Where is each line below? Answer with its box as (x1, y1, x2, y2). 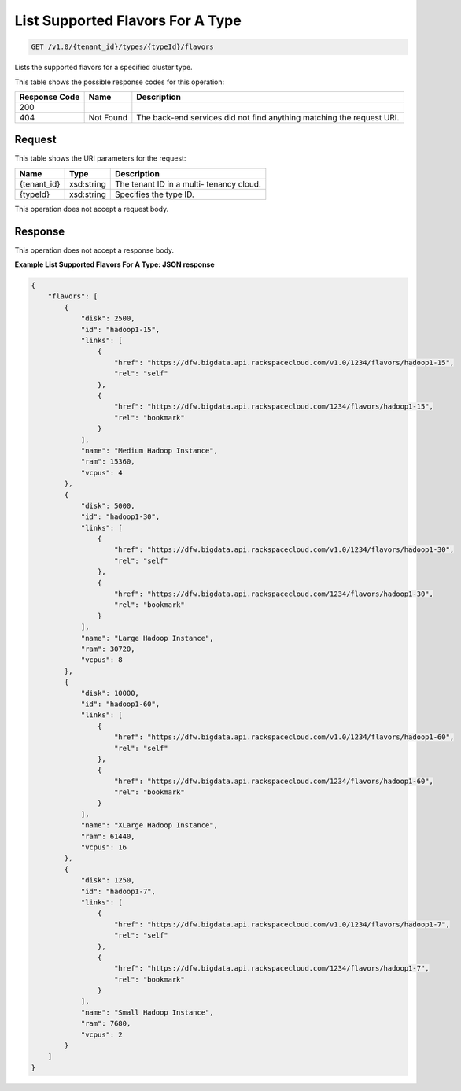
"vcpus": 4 (80, 468, 124, 477)
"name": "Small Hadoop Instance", (80, 1008, 214, 1017)
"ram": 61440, (80, 831, 135, 841)
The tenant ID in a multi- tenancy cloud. (114, 178, 261, 189)
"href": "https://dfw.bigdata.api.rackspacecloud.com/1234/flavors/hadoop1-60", (114, 776, 434, 786)
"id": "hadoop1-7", (80, 886, 157, 896)
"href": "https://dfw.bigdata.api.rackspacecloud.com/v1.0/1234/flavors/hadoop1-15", (114, 358, 455, 367)
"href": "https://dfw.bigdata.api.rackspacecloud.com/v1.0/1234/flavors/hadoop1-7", (114, 919, 450, 929)
